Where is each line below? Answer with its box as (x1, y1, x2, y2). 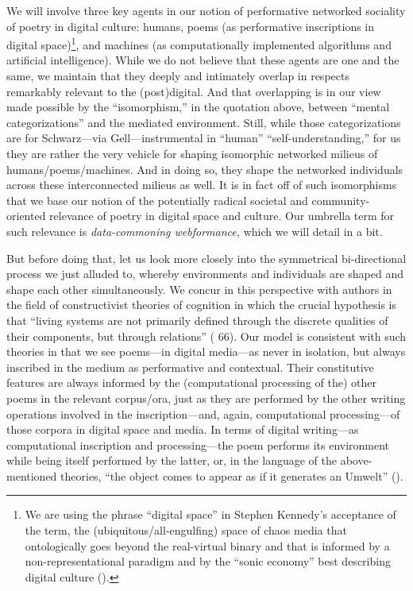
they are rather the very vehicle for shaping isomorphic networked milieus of (6, 145, 378, 161)
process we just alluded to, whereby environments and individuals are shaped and (6, 265, 403, 282)
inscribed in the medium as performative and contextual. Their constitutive (6, 358, 374, 375)
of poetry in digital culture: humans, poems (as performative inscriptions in (6, 17, 375, 34)
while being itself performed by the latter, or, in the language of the (6, 452, 337, 469)
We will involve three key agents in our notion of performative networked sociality (6, 2, 406, 18)
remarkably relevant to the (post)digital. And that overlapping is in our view (6, 83, 381, 99)
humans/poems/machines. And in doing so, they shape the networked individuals (6, 160, 403, 177)
